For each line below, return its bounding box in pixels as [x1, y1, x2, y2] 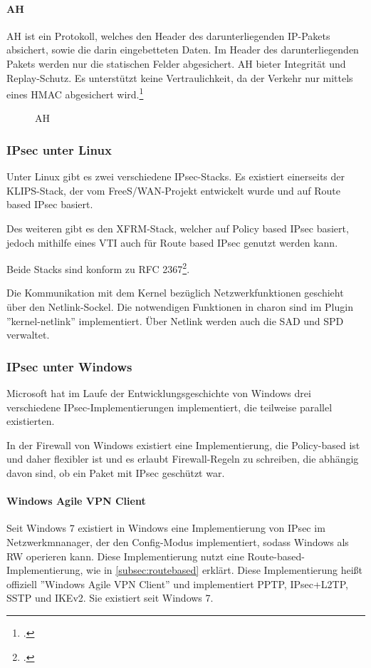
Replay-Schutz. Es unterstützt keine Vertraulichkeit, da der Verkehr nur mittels [6, 70, 353, 85]
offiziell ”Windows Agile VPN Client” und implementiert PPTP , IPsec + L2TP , [6, 576, 348, 591]
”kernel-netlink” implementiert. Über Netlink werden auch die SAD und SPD [6, 313, 344, 328]
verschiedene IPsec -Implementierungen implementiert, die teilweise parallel [6, 399, 333, 414]
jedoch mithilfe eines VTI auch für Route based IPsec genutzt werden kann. [6, 235, 338, 250]
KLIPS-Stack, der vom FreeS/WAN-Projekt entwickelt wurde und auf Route [6, 183, 340, 197]
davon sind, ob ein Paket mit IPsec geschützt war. [6, 466, 225, 481]
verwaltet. [6, 327, 50, 342]
